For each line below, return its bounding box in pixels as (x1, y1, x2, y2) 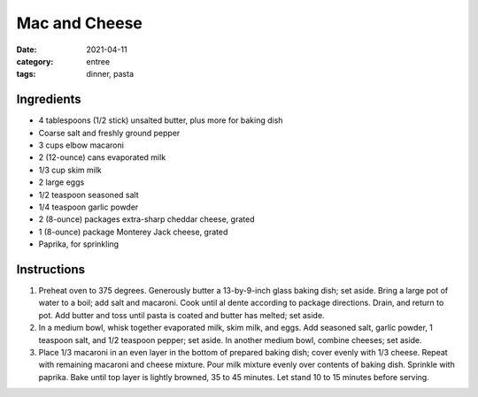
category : (16, 56, 54, 66)
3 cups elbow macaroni (38, 140, 124, 150)
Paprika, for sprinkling (38, 239, 119, 249)
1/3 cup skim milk (38, 164, 102, 175)
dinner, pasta (86, 69, 135, 80)
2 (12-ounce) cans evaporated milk (38, 152, 166, 163)
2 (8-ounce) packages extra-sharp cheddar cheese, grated (38, 214, 255, 225)
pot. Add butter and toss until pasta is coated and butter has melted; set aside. (38, 309, 325, 320)
